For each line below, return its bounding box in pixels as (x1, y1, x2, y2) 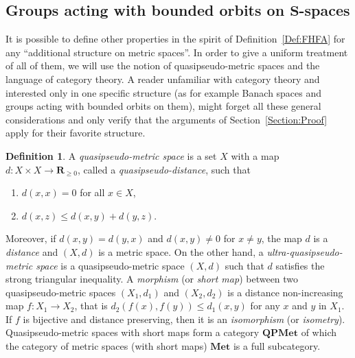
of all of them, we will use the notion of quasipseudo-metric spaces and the (5, 58, 320, 73)
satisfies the (275, 258, 325, 272)
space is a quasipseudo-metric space (36, 258, 185, 272)
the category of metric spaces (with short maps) (5, 339, 207, 353)
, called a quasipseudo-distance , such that (77, 162, 251, 176)
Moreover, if (5, 231, 56, 246)
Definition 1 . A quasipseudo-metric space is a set (5, 148, 217, 163)
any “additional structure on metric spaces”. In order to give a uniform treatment (5, 45, 348, 59)
